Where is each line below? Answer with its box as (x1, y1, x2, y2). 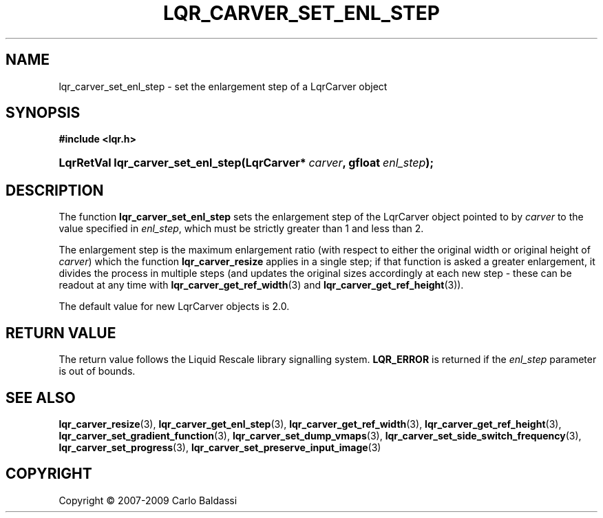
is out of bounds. (59, 365, 136, 377)
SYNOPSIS (6, 104, 81, 122)
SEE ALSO (6, 388, 76, 406)
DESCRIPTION (6, 181, 104, 199)
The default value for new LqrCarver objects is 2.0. (59, 300, 290, 313)
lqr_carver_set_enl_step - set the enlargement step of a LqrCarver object (59, 80, 388, 92)
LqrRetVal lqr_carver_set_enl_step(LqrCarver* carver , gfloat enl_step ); (59, 156, 434, 170)
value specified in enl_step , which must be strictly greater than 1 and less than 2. (59, 222, 424, 235)
